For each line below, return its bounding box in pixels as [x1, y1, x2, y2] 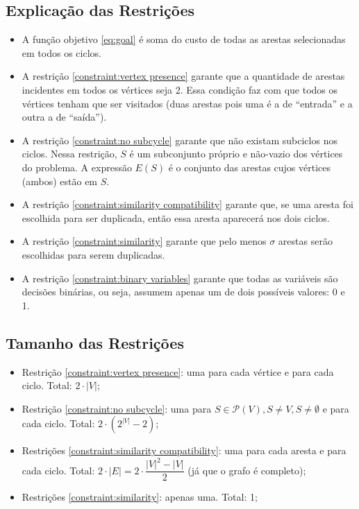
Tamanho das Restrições [6, 331, 184, 353]
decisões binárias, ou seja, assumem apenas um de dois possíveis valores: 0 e [22, 284, 345, 299]
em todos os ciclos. [22, 45, 101, 60]
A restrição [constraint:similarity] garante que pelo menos [22, 234, 267, 248]
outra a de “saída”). [22, 110, 107, 124]
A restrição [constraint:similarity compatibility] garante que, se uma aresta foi [22, 197, 353, 212]
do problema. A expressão [22, 159, 132, 174]
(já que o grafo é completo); [187, 463, 306, 477]
